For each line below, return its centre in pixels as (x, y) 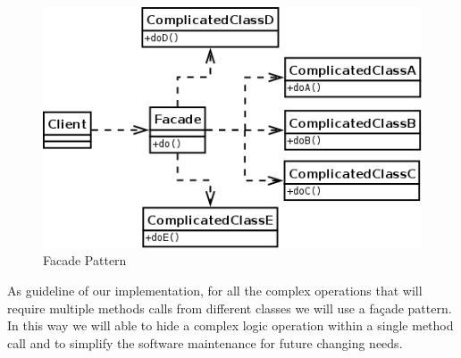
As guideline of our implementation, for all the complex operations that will (215, 291)
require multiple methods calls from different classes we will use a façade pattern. (230, 308)
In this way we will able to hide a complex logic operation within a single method (230, 325)
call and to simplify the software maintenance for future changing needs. (205, 342)
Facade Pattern (85, 260)
